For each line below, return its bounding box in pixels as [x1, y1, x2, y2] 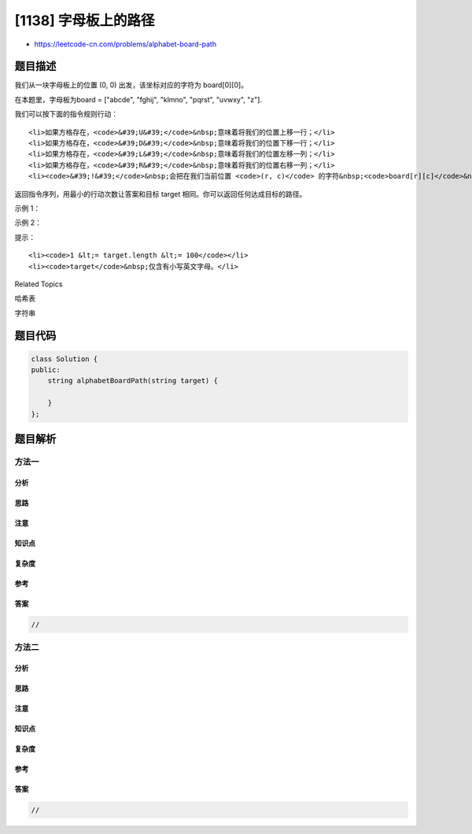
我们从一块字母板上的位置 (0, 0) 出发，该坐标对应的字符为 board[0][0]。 [14, 80, 248, 90]
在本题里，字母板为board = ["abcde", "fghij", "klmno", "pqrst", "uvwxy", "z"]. [14, 94, 263, 104]
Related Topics [14, 279, 63, 289]
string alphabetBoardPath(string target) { [47, 376, 218, 386]
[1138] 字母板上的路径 [14, 12, 155, 29]
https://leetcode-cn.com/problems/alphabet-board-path [34, 39, 216, 49]
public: [31, 366, 61, 375]
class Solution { [31, 354, 98, 363]
